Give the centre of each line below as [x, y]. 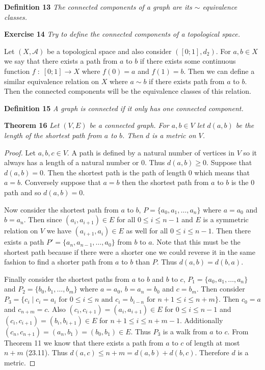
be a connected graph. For [129, 125]
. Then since [43, 219]
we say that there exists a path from [61, 61]
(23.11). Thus [47, 352]
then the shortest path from [165, 182]
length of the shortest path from [53, 135]
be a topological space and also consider [109, 51]
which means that [222, 172]
